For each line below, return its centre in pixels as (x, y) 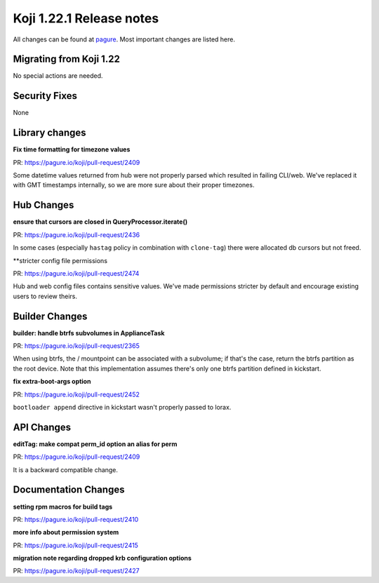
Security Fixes (45, 96)
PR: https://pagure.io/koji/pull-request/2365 (77, 346)
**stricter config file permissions (60, 260)
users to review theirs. (45, 296)
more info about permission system (66, 532)
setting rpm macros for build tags (63, 507)
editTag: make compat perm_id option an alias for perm (95, 444)
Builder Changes (50, 316)
